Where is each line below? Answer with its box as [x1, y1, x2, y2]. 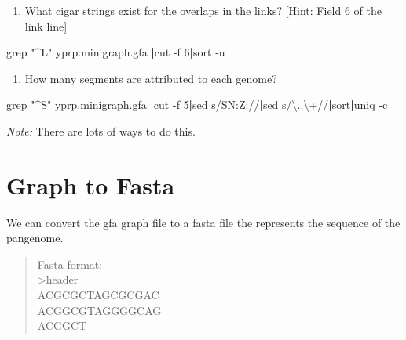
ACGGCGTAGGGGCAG [37, 302, 162, 318]
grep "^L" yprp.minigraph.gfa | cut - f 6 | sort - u [6, 44, 225, 60]
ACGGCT [37, 317, 87, 334]
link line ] [24, 17, 68, 34]
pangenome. [6, 230, 64, 246]
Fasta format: [37, 255, 103, 272]
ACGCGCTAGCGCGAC [37, 287, 159, 303]
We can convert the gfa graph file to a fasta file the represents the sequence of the [6, 214, 401, 230]
